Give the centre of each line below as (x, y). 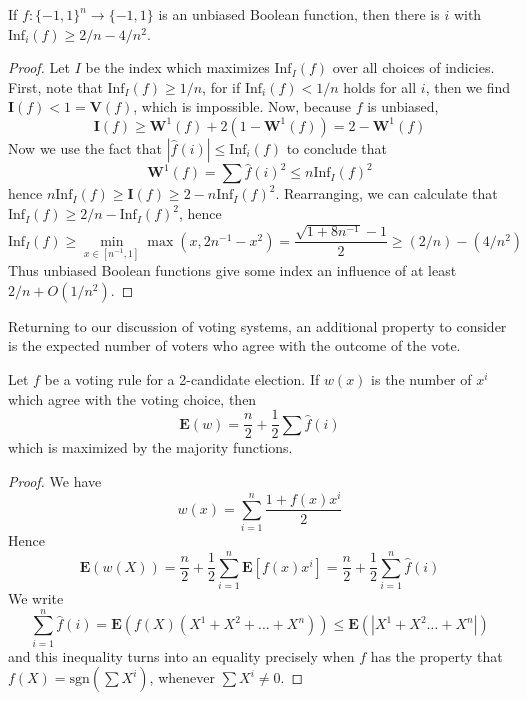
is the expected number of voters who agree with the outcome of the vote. (234, 345)
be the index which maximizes (177, 67)
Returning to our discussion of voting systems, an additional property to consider (257, 325)
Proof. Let (39, 67)
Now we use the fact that (85, 147)
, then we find (468, 86)
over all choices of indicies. (413, 67)
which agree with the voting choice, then (132, 398)
